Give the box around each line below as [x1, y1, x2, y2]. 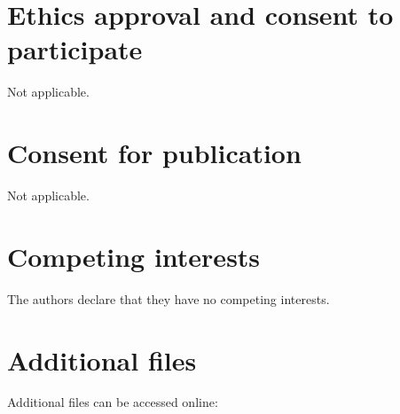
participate [7, 31, 143, 67]
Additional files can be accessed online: [7, 393, 218, 411]
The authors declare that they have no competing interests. [7, 289, 330, 308]
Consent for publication [7, 135, 302, 171]
